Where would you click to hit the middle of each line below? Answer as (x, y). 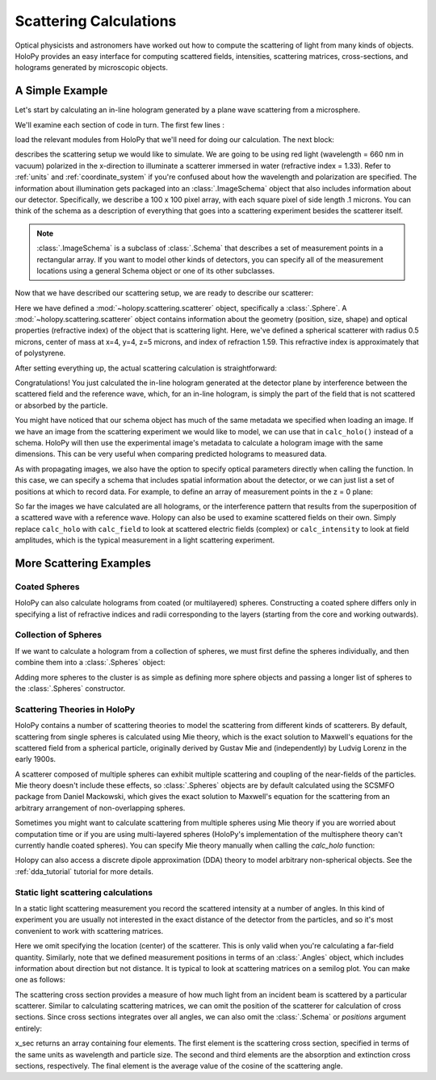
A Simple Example (61, 91)
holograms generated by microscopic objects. (92, 68)
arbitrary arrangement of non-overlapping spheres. (100, 808)
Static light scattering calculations (84, 892)
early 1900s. (36, 760)
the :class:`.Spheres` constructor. (70, 688)
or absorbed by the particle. (61, 405)
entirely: (28, 1028)
